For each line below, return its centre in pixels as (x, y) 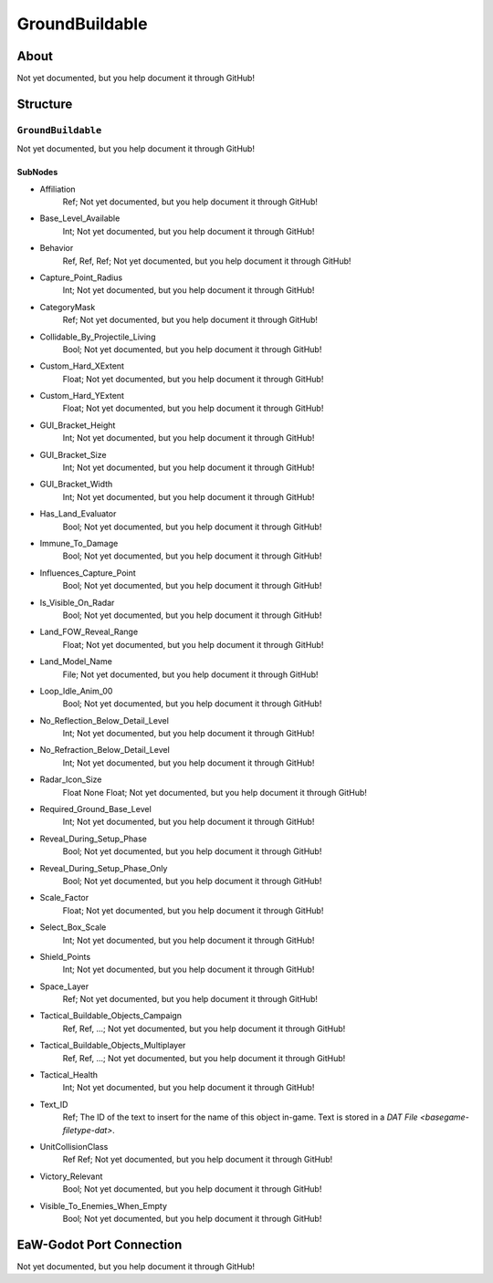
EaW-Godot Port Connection (100, 1244)
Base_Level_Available (80, 218)
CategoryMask (68, 307)
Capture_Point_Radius (81, 277)
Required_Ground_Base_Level (96, 809)
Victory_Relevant (71, 1176)
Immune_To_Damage (79, 543)
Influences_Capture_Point (88, 573)
